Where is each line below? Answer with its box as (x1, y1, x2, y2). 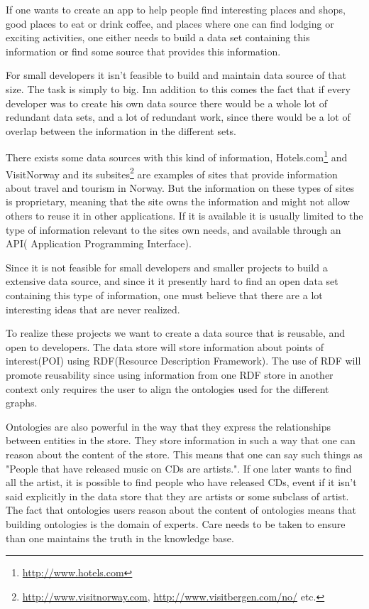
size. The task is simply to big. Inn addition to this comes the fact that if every (6, 81, 351, 96)
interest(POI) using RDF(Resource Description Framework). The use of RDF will (6, 353, 361, 368)
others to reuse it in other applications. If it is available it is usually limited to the (6, 208, 363, 223)
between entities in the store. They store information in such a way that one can (6, 433, 356, 448)
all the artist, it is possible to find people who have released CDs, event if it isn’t (6, 475, 357, 490)
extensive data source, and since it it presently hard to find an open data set (6, 274, 338, 289)
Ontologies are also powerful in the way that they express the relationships (6, 419, 331, 433)
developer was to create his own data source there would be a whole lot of (6, 95, 327, 110)
